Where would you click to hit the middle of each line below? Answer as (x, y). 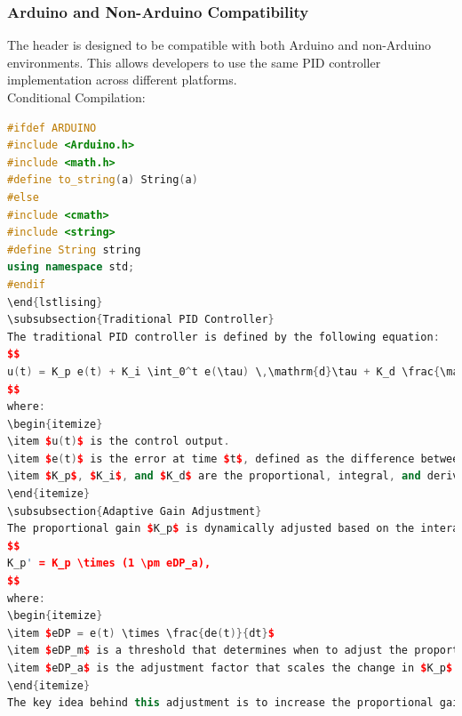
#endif (26, 284)
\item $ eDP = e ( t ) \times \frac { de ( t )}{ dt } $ (141, 633)
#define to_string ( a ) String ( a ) (103, 180)
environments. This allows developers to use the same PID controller (194, 62)
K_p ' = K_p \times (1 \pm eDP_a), (109, 563)
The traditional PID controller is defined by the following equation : (223, 337)
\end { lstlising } (55, 302)
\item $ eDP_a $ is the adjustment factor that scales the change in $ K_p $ (230, 668)
